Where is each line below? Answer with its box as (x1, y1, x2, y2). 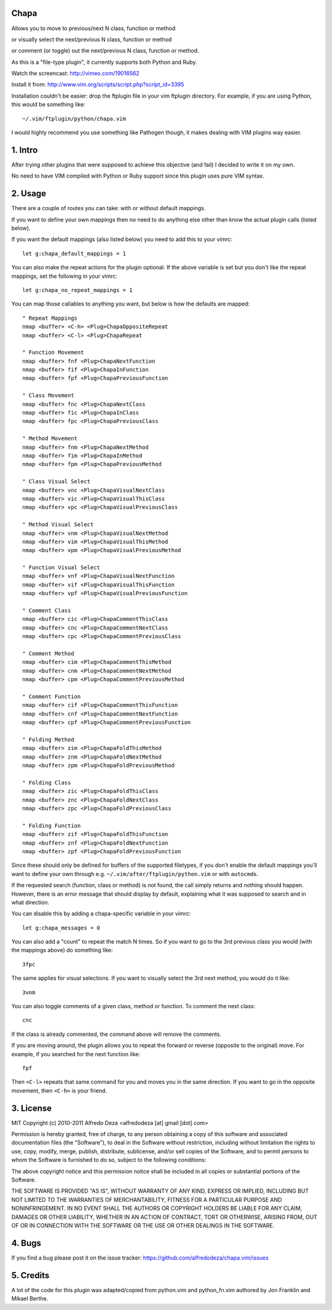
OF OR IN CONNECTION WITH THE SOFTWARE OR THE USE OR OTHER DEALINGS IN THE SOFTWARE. (11, 1221, 275, 1229)
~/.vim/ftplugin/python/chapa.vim (22, 115, 126, 122)
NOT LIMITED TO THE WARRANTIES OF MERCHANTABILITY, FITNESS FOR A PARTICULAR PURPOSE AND (11, 1196, 282, 1203)
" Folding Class (22, 779, 71, 786)
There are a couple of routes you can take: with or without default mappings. (11, 205, 206, 212)
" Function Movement (22, 349, 84, 356)
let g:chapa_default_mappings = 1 (22, 250, 126, 257)
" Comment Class (22, 607, 71, 614)
